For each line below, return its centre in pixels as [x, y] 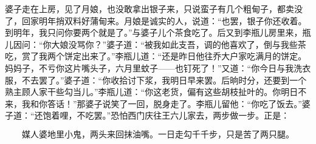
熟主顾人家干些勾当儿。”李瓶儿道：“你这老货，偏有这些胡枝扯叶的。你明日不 [156, 92]
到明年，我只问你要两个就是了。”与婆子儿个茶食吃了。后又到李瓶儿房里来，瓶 [158, 32]
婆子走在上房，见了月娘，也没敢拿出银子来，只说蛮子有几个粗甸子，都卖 [149, 8]
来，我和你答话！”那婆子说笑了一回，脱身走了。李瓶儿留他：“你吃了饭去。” [153, 103]
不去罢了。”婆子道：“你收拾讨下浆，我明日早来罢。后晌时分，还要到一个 [164, 80]
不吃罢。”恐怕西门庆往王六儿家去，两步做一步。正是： [183, 115]
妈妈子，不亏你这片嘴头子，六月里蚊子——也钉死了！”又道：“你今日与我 [149, 67]
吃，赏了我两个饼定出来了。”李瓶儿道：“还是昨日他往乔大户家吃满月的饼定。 [156, 56]
